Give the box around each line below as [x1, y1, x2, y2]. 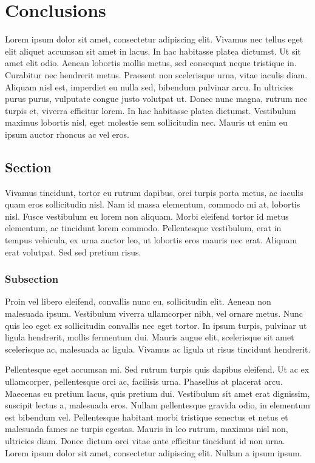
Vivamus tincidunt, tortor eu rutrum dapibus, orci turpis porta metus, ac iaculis [5, 186, 303, 198]
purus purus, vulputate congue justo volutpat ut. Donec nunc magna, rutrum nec [5, 92, 308, 105]
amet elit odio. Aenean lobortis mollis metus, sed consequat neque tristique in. [5, 56, 297, 69]
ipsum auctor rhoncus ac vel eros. [5, 127, 129, 140]
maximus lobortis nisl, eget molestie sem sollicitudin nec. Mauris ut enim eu [5, 116, 288, 129]
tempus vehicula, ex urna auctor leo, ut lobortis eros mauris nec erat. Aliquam [5, 234, 297, 246]
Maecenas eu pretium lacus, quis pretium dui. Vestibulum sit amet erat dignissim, [5, 387, 310, 399]
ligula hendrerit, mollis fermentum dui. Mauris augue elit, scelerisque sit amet [5, 331, 294, 343]
